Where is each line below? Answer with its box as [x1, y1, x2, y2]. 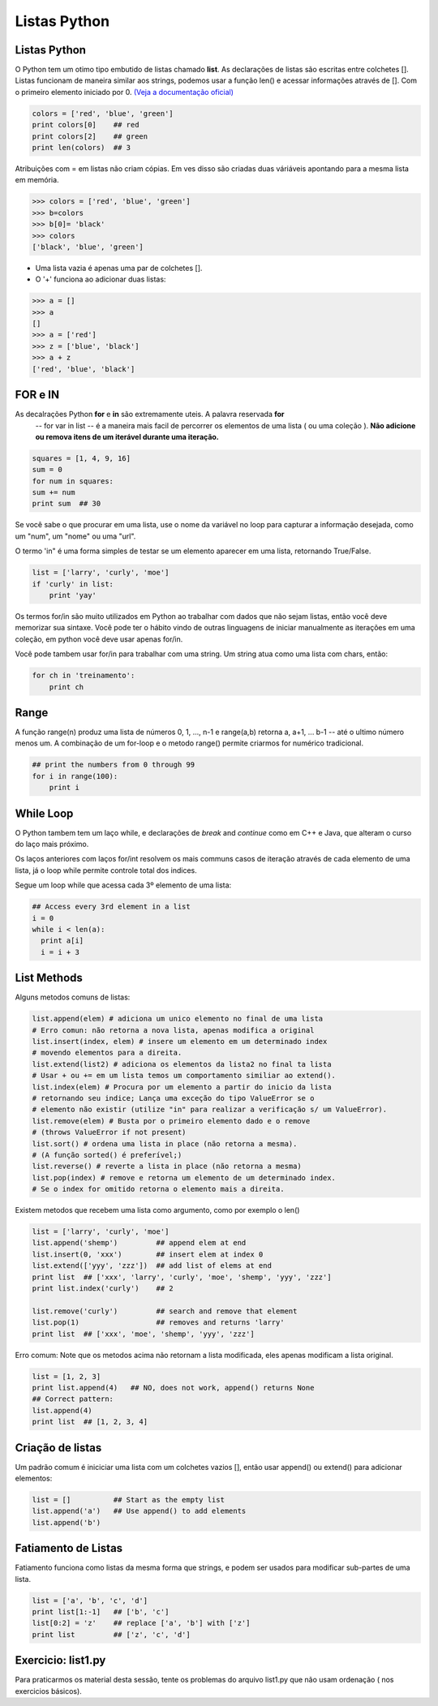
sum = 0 [32, 465, 62, 475]
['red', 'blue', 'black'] [32, 364, 135, 373]
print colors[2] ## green [32, 131, 148, 141]
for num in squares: [32, 476, 114, 486]
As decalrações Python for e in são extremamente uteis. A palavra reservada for [15, 410, 285, 419]
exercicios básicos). [15, 1686, 83, 1695]
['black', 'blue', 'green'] [32, 242, 144, 251]
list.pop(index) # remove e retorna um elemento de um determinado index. [32, 1173, 337, 1182]
